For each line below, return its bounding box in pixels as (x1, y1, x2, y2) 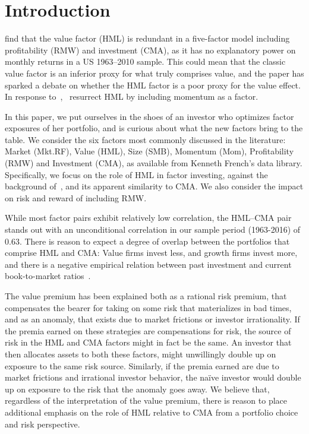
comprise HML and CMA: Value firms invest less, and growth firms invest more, (5, 246, 298, 259)
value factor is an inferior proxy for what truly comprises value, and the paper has (5, 66, 304, 79)
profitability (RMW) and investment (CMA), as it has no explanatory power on (5, 43, 296, 56)
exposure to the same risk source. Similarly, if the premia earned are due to (5, 359, 279, 372)
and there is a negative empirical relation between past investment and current (5, 258, 292, 270)
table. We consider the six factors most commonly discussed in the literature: (5, 133, 286, 145)
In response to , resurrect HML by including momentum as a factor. (5, 90, 258, 103)
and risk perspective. (5, 417, 80, 430)
